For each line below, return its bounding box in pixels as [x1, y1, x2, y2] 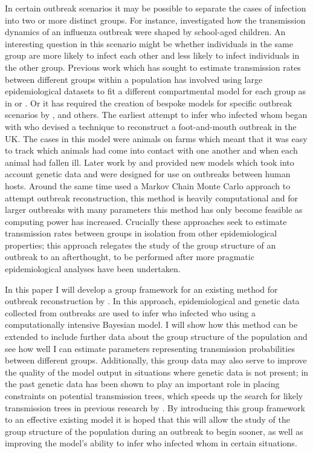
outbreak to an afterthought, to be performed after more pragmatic [5, 250, 254, 263]
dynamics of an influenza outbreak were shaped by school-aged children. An [5, 25, 286, 38]
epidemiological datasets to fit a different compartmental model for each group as [5, 85, 306, 97]
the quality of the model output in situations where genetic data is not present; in [5, 365, 309, 378]
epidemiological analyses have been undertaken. [5, 262, 181, 275]
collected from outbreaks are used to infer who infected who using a [5, 306, 256, 319]
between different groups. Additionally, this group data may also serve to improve [5, 354, 307, 367]
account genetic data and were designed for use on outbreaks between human [5, 168, 291, 180]
